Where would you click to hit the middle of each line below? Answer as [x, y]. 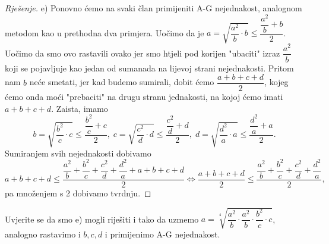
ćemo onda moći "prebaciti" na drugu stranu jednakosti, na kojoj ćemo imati [144, 97]
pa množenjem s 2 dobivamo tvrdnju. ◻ [78, 193]
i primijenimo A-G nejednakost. [162, 234]
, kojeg [276, 82]
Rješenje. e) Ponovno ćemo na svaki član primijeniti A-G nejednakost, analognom [154, 8]
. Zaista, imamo [80, 108]
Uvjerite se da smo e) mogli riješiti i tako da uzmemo [102, 219]
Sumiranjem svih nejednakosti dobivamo [78, 153]
